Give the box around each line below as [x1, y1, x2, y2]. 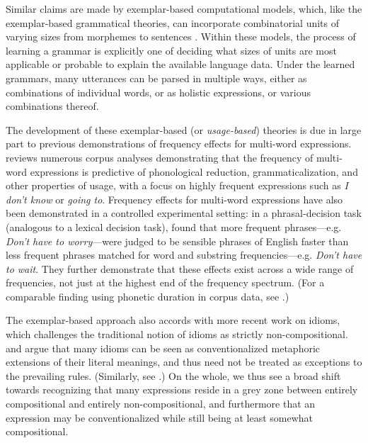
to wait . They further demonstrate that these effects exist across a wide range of [6, 261, 354, 276]
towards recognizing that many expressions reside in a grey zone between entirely [6, 382, 358, 397]
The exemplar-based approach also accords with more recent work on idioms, [6, 313, 340, 327]
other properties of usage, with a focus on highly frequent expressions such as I [6, 178, 348, 193]
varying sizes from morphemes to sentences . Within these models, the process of [6, 29, 356, 44]
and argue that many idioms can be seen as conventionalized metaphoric [6, 340, 321, 355]
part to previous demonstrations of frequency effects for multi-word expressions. [6, 136, 352, 151]
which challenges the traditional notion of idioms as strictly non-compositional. [6, 327, 348, 342]
